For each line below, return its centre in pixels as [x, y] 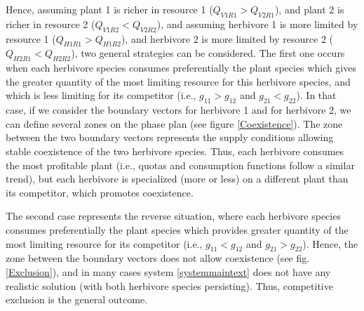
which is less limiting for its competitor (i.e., [101, 95]
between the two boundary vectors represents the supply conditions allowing [170, 137]
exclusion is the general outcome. [77, 299]
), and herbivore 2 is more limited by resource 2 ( [227, 38]
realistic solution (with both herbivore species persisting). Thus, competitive [169, 285]
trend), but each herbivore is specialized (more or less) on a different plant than [177, 179]
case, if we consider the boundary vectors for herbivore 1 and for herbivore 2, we [178, 110]
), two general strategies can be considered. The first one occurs [208, 53]
